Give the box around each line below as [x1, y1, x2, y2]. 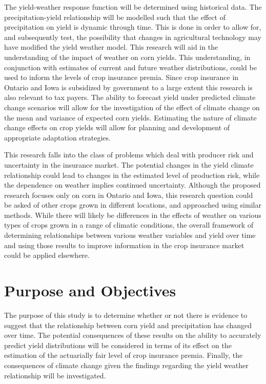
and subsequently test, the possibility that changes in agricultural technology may [4, 31, 261, 42]
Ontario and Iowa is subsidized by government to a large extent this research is [4, 82, 253, 92]
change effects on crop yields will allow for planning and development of [4, 122, 230, 133]
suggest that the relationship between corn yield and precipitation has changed [4, 319, 252, 330]
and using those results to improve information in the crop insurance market [4, 239, 244, 250]
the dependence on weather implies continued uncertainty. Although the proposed [4, 179, 261, 190]
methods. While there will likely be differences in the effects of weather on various [4, 209, 261, 220]
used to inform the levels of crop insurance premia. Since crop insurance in [4, 72, 239, 83]
